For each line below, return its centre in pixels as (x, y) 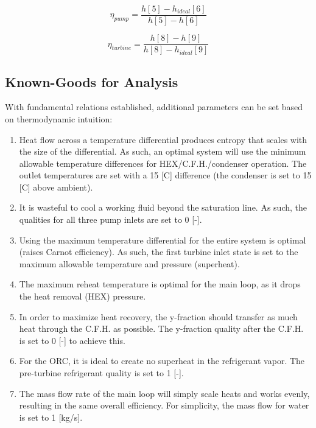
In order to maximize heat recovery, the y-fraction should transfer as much (158, 316)
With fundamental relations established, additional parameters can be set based (154, 107)
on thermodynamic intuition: (59, 118)
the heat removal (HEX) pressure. (83, 296)
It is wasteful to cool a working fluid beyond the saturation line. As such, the (163, 207)
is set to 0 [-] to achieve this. (72, 340)
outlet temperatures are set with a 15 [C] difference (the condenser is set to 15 (165, 175)
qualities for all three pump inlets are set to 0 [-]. (111, 219)
